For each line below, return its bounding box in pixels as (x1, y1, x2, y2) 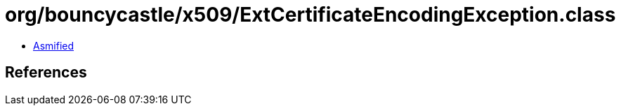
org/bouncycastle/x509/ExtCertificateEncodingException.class (5, 3, 616, 27)
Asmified (33, 39, 74, 52)
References (5, 64, 87, 82)
